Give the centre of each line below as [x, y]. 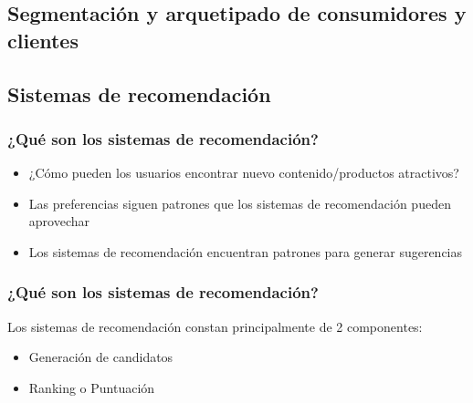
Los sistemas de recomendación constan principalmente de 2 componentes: [215, 326]
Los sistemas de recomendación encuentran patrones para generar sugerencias [246, 251]
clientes [43, 40]
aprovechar [59, 221]
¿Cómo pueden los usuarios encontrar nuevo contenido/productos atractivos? [244, 173]
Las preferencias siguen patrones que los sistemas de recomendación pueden [240, 203]
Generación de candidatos [101, 357]
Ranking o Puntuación [92, 387]
